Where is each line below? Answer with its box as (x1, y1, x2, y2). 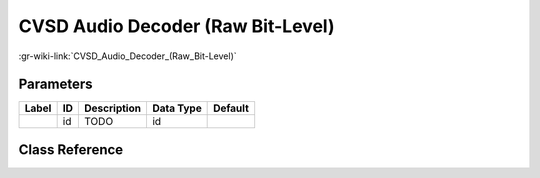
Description (84, 101, 142, 115)
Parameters (18, 76, 93, 93)
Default (213, 101, 250, 115)
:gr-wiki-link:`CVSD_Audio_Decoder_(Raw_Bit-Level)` (18, 50, 237, 62)
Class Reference (18, 141, 124, 158)
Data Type (151, 101, 202, 115)
